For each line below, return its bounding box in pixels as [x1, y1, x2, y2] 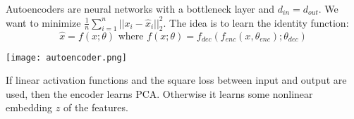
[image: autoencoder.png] [6, 52, 127, 63]
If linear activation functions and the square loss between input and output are [6, 73, 347, 87]
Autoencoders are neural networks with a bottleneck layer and [6, 1, 275, 15]
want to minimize [6, 15, 81, 30]
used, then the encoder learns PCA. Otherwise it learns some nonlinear [6, 86, 313, 101]
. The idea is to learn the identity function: [163, 15, 349, 30]
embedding [6, 100, 53, 115]
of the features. [63, 100, 128, 115]
